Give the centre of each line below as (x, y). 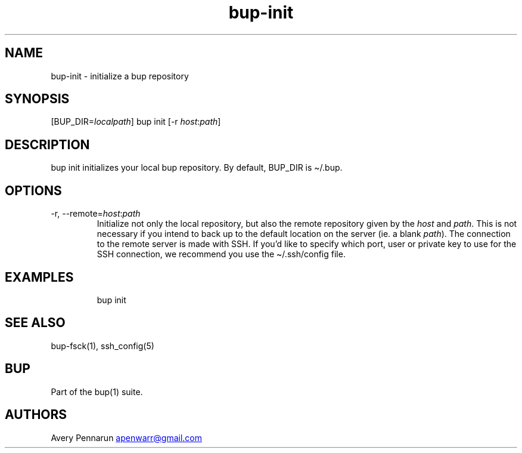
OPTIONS (33, 190)
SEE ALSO (35, 323)
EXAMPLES (39, 277)
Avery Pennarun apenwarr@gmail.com (126, 437)
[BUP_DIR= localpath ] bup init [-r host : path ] (136, 122)
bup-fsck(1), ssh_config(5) (102, 346)
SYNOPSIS (37, 99)
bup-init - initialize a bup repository (120, 76)
